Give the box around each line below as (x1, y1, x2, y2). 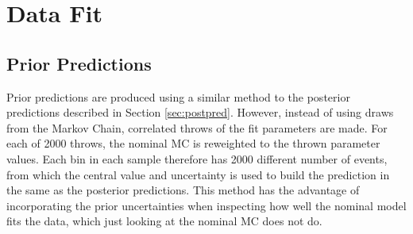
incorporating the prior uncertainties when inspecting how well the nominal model (6, 197, 407, 213)
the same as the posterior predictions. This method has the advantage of (6, 182, 360, 198)
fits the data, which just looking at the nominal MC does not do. (6, 213, 322, 229)
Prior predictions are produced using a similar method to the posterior (6, 88, 350, 105)
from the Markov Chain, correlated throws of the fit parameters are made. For (6, 119, 388, 136)
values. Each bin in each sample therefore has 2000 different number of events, (6, 150, 388, 167)
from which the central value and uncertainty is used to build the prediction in (6, 166, 390, 182)
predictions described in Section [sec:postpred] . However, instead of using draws (6, 104, 394, 121)
